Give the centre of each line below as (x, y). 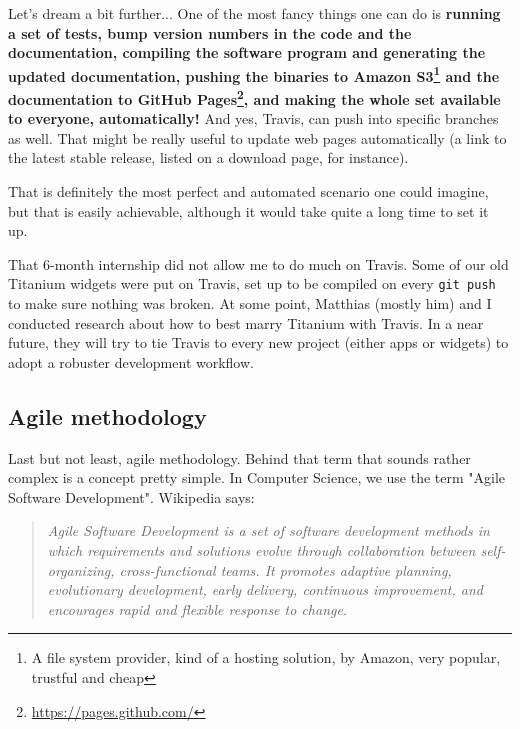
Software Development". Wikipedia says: (131, 496)
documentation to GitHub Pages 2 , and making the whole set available (254, 97)
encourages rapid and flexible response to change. (197, 608)
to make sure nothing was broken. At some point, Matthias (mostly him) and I (250, 303)
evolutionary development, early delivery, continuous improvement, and (265, 589)
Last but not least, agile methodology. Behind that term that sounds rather (239, 457)
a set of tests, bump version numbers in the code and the (210, 32)
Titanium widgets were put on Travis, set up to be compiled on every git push (252, 283)
